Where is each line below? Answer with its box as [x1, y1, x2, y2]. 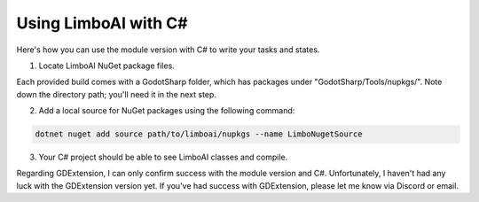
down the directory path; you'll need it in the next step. [16, 89, 217, 99]
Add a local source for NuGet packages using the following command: [38, 105, 295, 116]
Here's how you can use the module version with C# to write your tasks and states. [16, 44, 320, 55]
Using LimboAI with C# [16, 13, 188, 33]
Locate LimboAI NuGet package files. [38, 60, 175, 71]
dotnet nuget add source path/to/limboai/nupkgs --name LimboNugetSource [35, 129, 363, 139]
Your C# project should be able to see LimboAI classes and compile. [38, 151, 288, 163]
